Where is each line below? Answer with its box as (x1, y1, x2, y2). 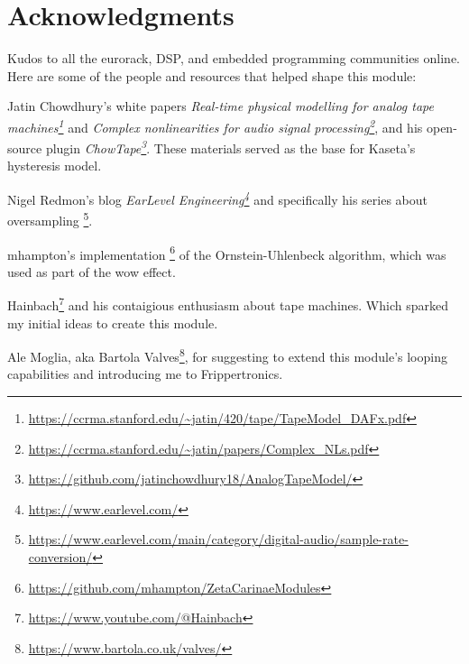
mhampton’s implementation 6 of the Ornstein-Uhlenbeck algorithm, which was (7, 242, 446, 263)
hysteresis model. (7, 156, 102, 175)
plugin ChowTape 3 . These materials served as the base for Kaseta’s (45, 136, 416, 157)
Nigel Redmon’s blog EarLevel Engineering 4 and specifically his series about (7, 188, 428, 208)
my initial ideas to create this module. (7, 313, 218, 332)
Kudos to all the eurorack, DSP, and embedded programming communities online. (7, 49, 461, 68)
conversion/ (28, 548, 93, 566)
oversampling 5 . (7, 208, 93, 229)
